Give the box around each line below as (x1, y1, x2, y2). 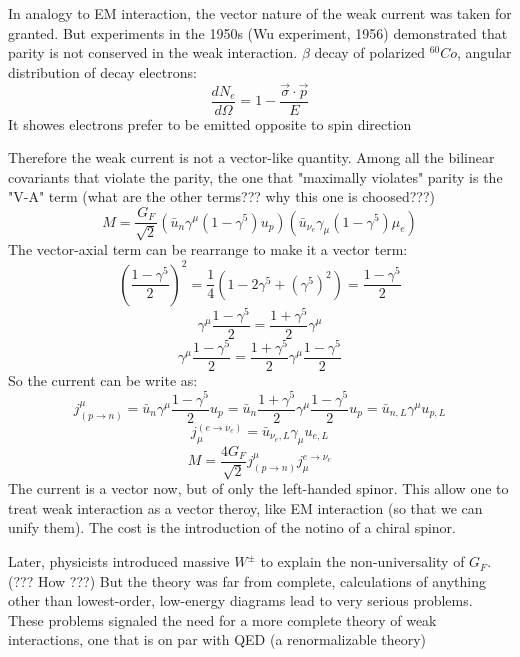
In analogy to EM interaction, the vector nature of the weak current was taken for (8, 3, 512, 23)
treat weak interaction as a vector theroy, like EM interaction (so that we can (8, 497, 483, 518)
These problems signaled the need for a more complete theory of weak (8, 609, 437, 630)
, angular (457, 42, 512, 63)
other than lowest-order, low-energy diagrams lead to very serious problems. (8, 590, 473, 611)
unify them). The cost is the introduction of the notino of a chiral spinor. (8, 517, 456, 538)
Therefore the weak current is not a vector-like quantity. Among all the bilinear (8, 147, 495, 168)
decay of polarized (314, 42, 425, 63)
